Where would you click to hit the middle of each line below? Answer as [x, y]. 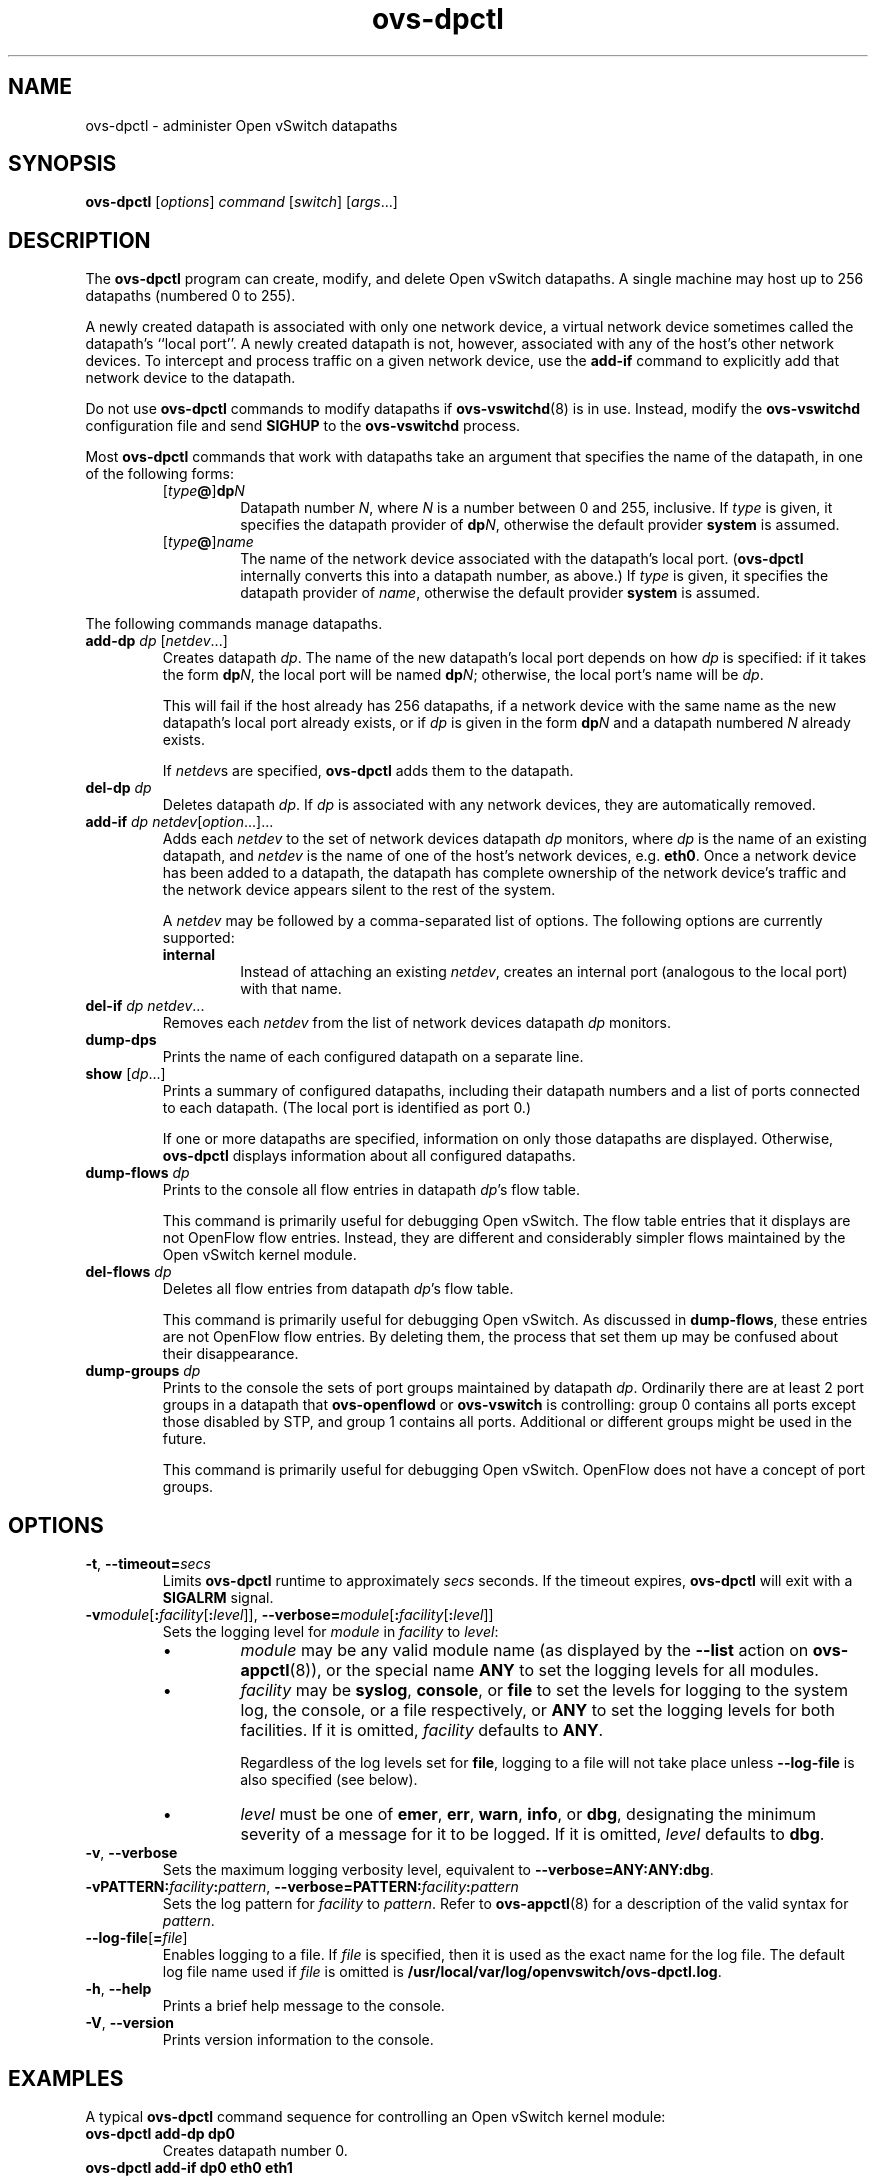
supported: [198, 938]
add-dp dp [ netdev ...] [156, 641]
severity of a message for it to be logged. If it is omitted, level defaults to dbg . [532, 1834]
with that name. [291, 989]
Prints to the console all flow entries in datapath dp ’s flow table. [371, 1190]
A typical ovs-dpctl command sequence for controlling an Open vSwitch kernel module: [375, 2116]
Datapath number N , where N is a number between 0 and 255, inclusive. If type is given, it [536, 508]
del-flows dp [128, 1272]
